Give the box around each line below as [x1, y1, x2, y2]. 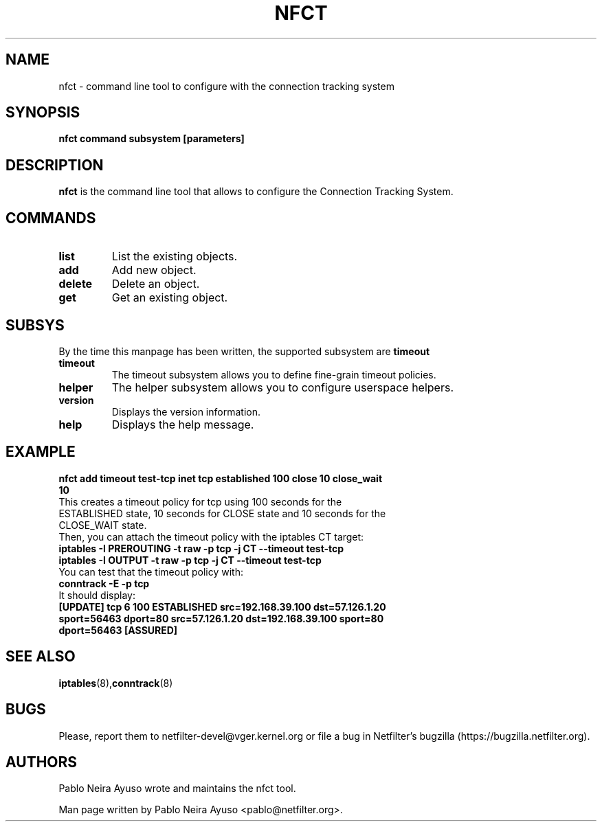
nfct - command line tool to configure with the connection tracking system [58, 80, 394, 92]
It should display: [58, 589, 135, 601]
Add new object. [111, 263, 197, 277]
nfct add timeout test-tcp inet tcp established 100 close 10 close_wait [58, 472, 383, 484]
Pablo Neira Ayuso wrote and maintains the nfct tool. [58, 782, 296, 795]
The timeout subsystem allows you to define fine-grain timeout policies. [111, 368, 436, 381]
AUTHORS [5, 753, 78, 771]
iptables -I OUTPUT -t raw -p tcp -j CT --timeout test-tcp [58, 554, 322, 566]
